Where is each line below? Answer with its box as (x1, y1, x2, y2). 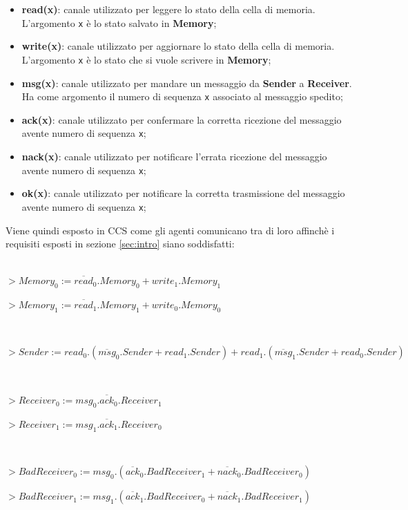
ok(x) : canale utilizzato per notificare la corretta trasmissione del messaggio (21, 186, 345, 200)
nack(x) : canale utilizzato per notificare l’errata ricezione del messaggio (21, 149, 327, 163)
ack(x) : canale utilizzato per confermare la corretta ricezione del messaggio (21, 112, 342, 126)
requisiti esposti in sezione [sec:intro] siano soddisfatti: (6, 236, 235, 251)
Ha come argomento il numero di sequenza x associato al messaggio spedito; (21, 89, 343, 104)
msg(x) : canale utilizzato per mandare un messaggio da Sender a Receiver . (21, 75, 352, 90)
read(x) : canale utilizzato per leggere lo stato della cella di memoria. (21, 2, 315, 16)
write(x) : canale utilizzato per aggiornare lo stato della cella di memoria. (21, 39, 335, 53)
